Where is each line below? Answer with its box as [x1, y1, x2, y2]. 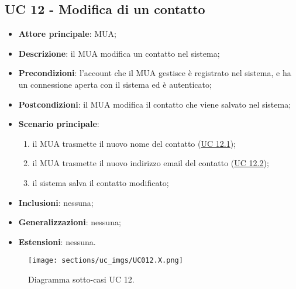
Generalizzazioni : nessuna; [18, 216, 121, 228]
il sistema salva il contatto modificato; [32, 176, 169, 188]
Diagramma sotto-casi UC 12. [28, 273, 135, 285]
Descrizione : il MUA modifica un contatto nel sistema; [18, 47, 220, 59]
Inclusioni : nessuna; [18, 196, 94, 208]
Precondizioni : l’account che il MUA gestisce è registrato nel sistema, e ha [18, 67, 291, 79]
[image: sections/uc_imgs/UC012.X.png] [28, 256, 183, 265]
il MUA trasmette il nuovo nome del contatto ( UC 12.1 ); [32, 137, 236, 149]
